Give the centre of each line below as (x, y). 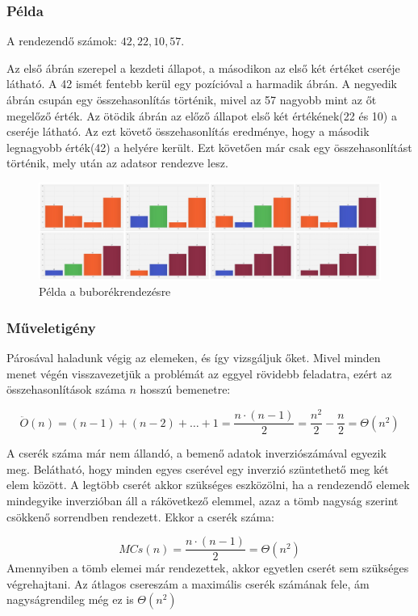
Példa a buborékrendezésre (105, 291)
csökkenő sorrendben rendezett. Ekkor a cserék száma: (140, 516)
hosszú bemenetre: (185, 389)
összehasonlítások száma (66, 389)
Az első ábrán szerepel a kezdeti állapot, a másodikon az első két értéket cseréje (203, 68)
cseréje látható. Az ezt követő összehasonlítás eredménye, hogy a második (188, 131)
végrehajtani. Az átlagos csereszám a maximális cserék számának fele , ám (188, 583)
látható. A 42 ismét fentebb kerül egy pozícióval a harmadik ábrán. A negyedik (202, 84)
